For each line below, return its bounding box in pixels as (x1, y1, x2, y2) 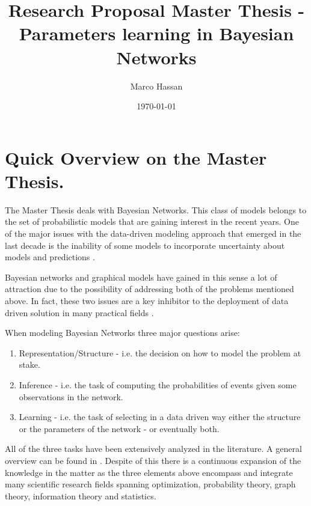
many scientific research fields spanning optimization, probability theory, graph (5, 478, 296, 490)
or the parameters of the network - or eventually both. (19, 422, 220, 434)
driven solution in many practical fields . (5, 306, 154, 319)
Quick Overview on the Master (5, 145, 267, 169)
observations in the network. (19, 390, 123, 403)
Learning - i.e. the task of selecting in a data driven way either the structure (19, 410, 301, 423)
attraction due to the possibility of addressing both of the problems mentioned (5, 282, 294, 295)
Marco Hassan (130, 79, 183, 92)
